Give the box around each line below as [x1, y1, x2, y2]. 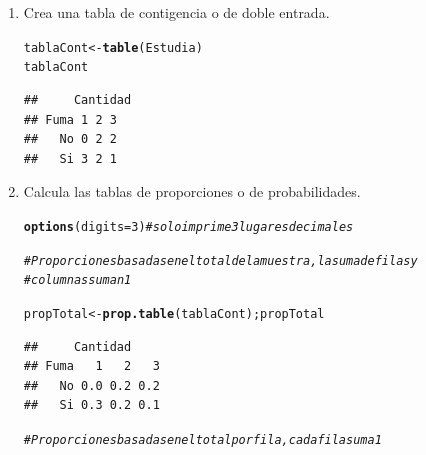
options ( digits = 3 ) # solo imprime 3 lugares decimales [23, 219, 354, 234]
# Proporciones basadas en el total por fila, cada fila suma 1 [23, 432, 382, 447]
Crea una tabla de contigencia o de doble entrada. [23, 2, 330, 22]
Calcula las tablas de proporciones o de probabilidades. [23, 181, 361, 202]
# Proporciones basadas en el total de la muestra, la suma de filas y [23, 253, 418, 268]
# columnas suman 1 [23, 273, 132, 288]
